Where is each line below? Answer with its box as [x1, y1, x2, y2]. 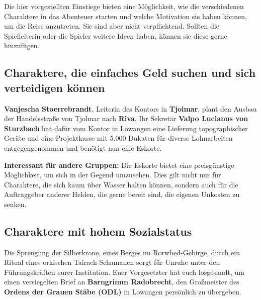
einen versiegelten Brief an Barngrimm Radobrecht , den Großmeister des [4, 276, 239, 287]
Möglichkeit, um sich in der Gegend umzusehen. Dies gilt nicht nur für [4, 169, 221, 180]
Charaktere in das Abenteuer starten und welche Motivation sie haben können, [4, 11, 247, 21]
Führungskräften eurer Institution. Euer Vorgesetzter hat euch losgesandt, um [4, 266, 244, 277]
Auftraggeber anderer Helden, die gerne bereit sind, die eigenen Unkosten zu [4, 189, 240, 199]
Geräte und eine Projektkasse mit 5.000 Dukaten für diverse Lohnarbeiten [4, 133, 233, 143]
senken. [4, 198, 27, 209]
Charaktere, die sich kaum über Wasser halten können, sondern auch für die [4, 179, 238, 189]
